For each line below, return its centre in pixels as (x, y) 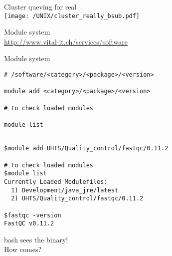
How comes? (23, 249)
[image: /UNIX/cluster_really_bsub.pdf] (72, 16)
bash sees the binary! (36, 239)
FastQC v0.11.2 (29, 224)
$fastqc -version (33, 215)
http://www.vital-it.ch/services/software (66, 41)
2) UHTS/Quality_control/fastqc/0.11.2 (77, 199)
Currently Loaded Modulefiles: (56, 182)
